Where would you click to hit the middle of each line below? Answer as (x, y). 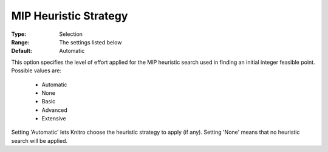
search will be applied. (39, 140)
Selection (71, 34)
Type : (19, 34)
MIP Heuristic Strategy (70, 16)
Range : (20, 42)
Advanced (54, 110)
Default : (22, 51)
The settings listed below (91, 42)
